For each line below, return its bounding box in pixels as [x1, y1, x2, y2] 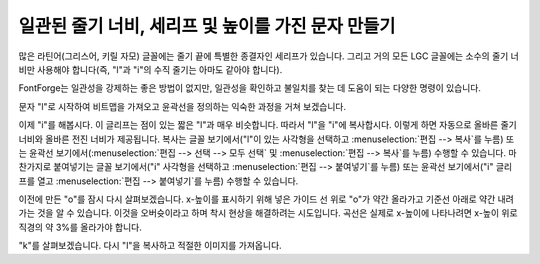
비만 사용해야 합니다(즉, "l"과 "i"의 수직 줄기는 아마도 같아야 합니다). [18, 63, 283, 75]
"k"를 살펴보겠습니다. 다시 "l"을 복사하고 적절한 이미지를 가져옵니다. [18, 240, 282, 252]
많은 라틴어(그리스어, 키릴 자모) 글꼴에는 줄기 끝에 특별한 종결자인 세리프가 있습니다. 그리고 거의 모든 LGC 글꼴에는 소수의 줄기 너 [18, 50, 519, 62]
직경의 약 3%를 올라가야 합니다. [18, 221, 142, 233]
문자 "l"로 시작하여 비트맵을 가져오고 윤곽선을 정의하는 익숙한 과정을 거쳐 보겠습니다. [18, 100, 347, 112]
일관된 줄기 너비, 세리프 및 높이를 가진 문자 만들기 [18, 15, 396, 37]
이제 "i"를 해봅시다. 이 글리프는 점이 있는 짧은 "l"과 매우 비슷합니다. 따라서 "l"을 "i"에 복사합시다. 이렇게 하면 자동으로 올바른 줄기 [18, 119, 517, 131]
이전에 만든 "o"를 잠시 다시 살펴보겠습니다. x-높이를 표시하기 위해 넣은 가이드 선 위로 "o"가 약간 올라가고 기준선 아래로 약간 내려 [18, 193, 514, 205]
